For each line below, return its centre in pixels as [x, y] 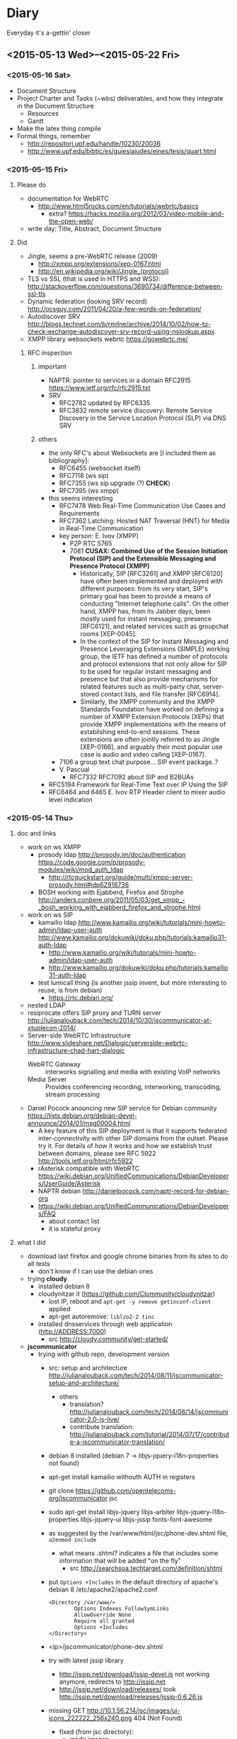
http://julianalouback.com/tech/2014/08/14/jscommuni [149, 1412]
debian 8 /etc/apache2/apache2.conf [103, 1589]
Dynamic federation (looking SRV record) [87, 301]
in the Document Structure [56, 106]
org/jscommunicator [78, 1499]
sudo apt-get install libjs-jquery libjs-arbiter [112, 1512]
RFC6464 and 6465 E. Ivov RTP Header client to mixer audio [137, 791]
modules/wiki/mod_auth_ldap [81, 869]
